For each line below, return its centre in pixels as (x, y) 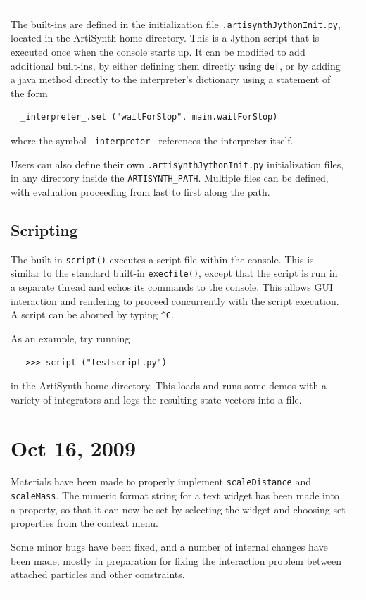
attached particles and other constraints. (98, 574)
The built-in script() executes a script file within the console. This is (162, 259)
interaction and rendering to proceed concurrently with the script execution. (175, 300)
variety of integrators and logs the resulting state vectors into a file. (156, 399)
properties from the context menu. (84, 523)
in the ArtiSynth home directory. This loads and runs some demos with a (169, 386)
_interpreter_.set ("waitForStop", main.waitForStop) (149, 117)
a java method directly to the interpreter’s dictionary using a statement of (171, 79)
